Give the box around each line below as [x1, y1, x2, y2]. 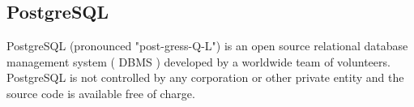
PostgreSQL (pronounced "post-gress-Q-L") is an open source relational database [6, 37, 408, 54]
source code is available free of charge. [6, 84, 195, 101]
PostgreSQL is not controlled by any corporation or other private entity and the [6, 69, 404, 86]
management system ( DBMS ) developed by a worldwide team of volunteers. [6, 53, 391, 70]
